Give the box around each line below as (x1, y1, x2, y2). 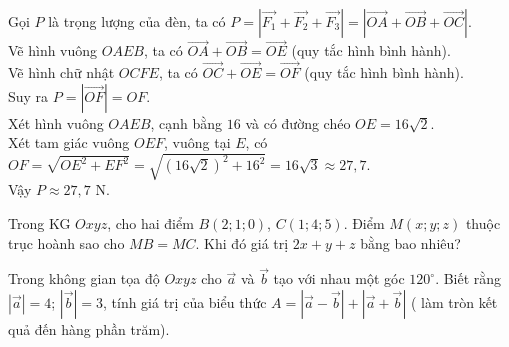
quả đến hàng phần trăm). (8, 318, 170, 339)
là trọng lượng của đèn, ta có (48, 11, 226, 31)
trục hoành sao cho (8, 232, 125, 253)
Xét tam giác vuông (8, 132, 130, 153)
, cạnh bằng (150, 112, 223, 133)
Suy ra (8, 85, 49, 106)
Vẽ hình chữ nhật (8, 62, 115, 83)
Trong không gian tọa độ (8, 268, 160, 289)
